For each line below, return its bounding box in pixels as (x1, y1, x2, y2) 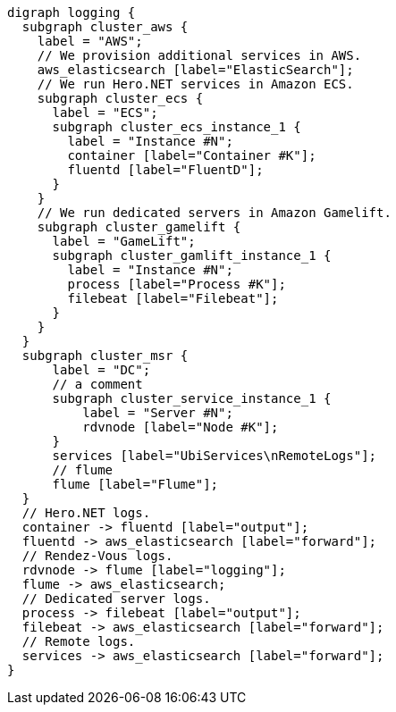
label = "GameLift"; (52, 234, 196, 248)
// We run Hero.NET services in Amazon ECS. (37, 77, 354, 91)
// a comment (52, 377, 143, 391)
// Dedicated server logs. (21, 591, 211, 606)
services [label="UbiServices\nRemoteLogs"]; (52, 448, 377, 463)
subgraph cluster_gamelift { (37, 220, 241, 234)
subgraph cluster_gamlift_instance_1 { (52, 248, 332, 263)
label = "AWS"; (37, 34, 143, 48)
